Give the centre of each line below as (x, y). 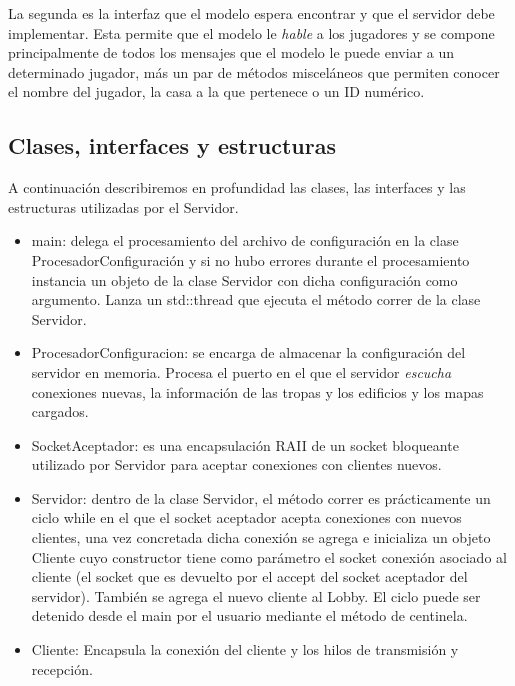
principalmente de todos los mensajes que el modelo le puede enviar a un (231, 52)
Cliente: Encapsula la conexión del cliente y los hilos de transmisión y (245, 649)
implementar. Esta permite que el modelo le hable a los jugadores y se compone (251, 32)
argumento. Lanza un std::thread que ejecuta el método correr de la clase (256, 299)
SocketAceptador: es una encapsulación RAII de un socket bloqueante (245, 444)
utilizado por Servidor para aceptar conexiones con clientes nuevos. (236, 464)
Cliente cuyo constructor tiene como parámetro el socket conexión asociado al (269, 556)
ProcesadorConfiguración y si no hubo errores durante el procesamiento (250, 259)
